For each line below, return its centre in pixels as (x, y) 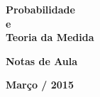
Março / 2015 (40, 85)
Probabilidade (40, 9)
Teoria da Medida (50, 37)
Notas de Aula (42, 61)
